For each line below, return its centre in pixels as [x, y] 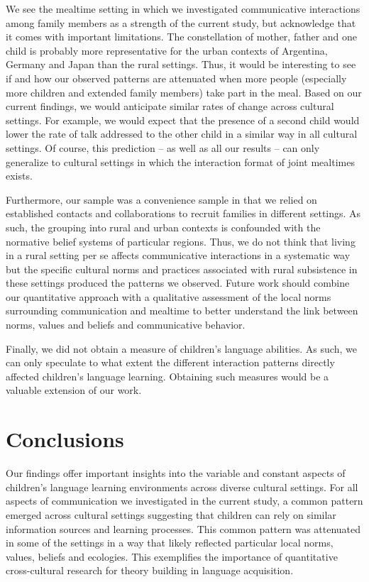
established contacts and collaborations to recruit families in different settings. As [183, 213]
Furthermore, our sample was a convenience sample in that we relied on [161, 199]
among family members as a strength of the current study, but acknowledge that [181, 22]
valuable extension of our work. [74, 390]
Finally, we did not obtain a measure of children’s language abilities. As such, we [181, 348]
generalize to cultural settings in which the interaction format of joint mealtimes [180, 161]
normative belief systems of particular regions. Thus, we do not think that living [181, 241]
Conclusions [65, 439]
